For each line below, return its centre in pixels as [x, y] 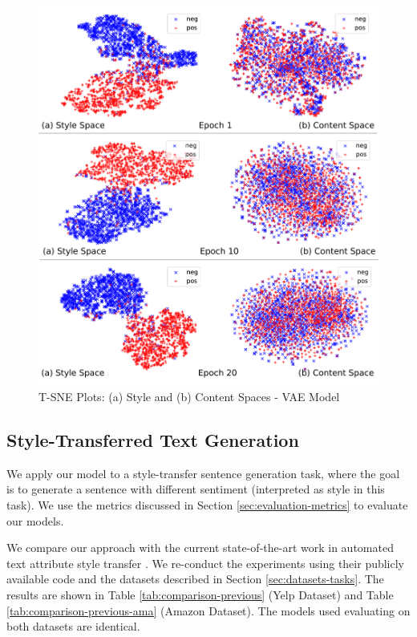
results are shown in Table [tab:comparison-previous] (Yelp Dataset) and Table [200, 594]
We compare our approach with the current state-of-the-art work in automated [200, 548]
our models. [35, 520]
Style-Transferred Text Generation [153, 440]
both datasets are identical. [73, 626]
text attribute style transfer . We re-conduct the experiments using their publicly [206, 563]
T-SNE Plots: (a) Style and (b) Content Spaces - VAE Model [189, 397]
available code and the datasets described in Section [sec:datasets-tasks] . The [195, 579]
